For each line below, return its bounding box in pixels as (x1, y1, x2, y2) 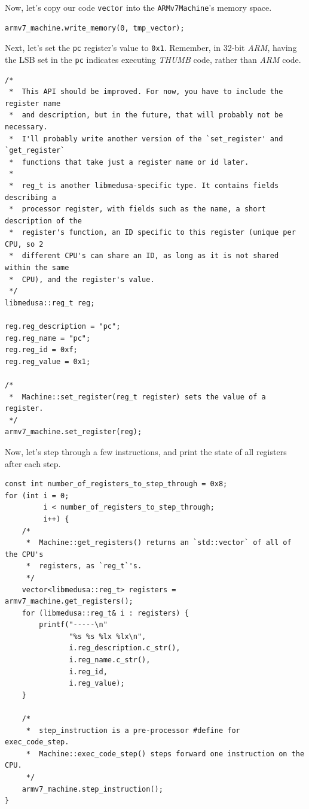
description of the (5, 216, 82, 225)
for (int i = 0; (5, 491, 69, 500)
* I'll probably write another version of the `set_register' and (9, 134, 283, 143)
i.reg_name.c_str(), (69, 656, 151, 665)
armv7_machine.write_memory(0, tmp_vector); (5, 23, 185, 32)
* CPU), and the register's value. (9, 275, 155, 284)
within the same (5, 263, 69, 272)
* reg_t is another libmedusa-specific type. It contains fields (9, 181, 279, 190)
